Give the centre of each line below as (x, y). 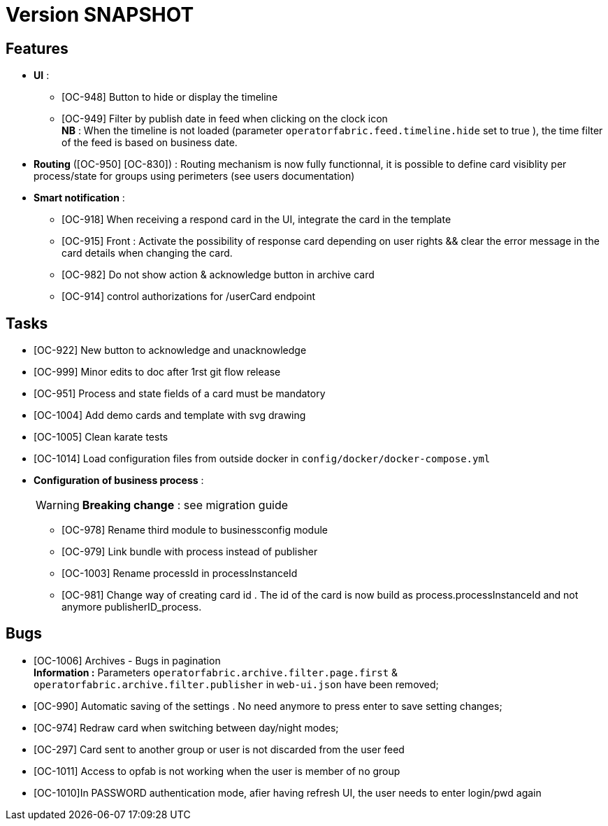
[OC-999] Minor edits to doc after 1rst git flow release (157, 372)
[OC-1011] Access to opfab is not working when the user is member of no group (217, 771)
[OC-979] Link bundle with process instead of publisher (190, 552)
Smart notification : (79, 198)
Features (37, 48)
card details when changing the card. (147, 253)
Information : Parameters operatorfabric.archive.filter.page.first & (216, 672)
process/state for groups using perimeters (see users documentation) (194, 176)
